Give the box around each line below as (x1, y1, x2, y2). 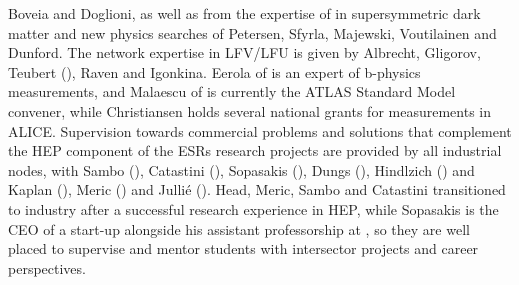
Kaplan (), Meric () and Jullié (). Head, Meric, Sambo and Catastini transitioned (8, 179, 506, 200)
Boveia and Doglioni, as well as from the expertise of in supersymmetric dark (8, 3, 481, 23)
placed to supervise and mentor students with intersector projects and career (8, 238, 479, 259)
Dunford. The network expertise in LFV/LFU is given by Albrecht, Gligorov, (8, 42, 481, 63)
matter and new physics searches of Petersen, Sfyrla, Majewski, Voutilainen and (8, 22, 497, 43)
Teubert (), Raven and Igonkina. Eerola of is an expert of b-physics (8, 61, 421, 82)
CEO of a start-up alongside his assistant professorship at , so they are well (8, 218, 470, 239)
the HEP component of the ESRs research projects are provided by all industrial (8, 140, 502, 161)
